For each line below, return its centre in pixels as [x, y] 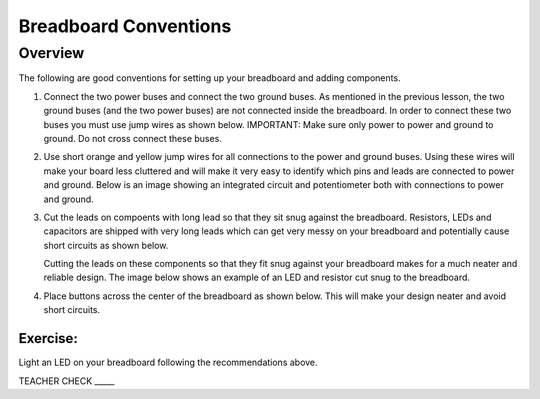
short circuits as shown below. [106, 245]
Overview [51, 53]
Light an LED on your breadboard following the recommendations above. [168, 362]
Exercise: [48, 338]
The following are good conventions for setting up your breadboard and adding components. [209, 78]
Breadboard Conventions [125, 26]
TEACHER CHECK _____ [66, 381]
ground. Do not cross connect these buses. [132, 138]
